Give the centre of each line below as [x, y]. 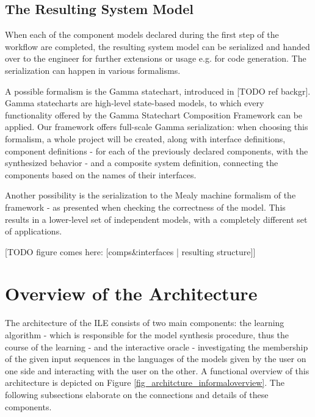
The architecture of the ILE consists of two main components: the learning [145, 323]
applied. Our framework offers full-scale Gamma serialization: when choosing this [157, 127]
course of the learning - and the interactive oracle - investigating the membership [157, 346]
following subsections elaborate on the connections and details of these [137, 394]
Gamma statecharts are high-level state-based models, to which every [135, 103]
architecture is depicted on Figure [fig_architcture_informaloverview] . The [145, 383]
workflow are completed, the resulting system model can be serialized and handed [157, 46]
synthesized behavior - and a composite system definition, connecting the [142, 163]
